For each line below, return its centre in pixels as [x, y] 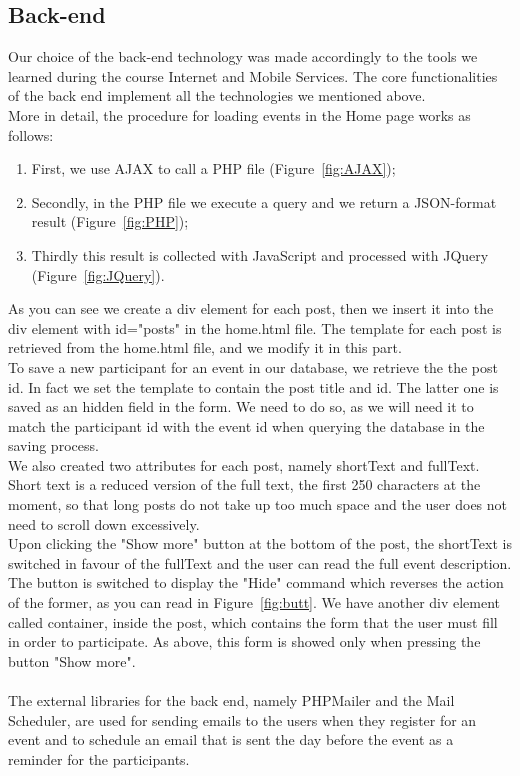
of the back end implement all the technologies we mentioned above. [217, 95]
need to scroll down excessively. [104, 523]
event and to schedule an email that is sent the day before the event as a [231, 739]
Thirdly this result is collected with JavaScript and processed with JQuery [260, 254]
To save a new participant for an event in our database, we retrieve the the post [253, 366]
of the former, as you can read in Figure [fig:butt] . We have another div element [254, 602]
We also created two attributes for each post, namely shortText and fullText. [244, 464]
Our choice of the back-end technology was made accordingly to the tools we [243, 56]
